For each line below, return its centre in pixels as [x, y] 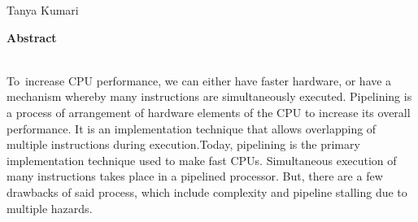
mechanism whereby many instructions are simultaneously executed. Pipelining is [209, 96]
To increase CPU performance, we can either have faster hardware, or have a [199, 80]
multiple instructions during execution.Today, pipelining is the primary [183, 144]
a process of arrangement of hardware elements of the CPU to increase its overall [209, 112]
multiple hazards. [50, 208]
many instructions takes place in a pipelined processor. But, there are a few [195, 176]
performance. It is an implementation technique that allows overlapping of [192, 128]
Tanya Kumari [43, 10]
